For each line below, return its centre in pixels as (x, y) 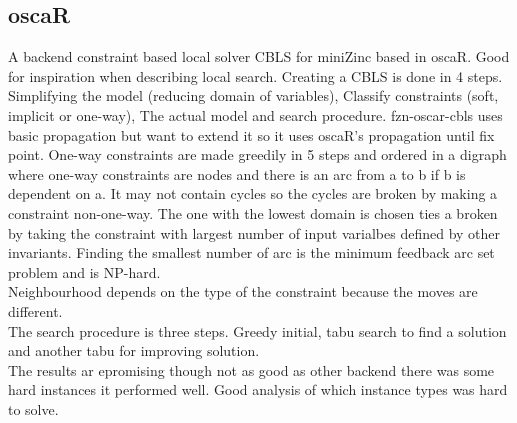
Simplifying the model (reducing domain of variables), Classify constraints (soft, (253, 95)
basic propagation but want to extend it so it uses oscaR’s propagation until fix (251, 134)
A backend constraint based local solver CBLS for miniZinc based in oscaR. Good (259, 56)
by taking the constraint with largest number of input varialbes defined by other (254, 232)
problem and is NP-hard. (84, 271)
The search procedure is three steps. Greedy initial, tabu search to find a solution (257, 330)
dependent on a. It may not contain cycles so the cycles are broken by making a (253, 193)
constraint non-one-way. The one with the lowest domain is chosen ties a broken (253, 212)
